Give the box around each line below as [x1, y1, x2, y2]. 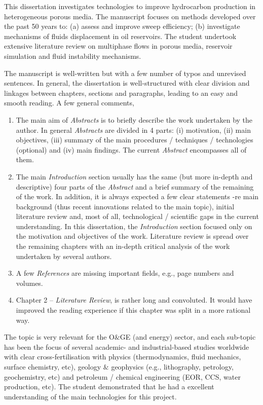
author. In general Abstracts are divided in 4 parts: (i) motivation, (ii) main [16, 124, 251, 135]
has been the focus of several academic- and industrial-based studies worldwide [4, 341, 249, 352]
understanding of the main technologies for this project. [4, 391, 177, 401]
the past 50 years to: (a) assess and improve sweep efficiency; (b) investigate [4, 21, 240, 31]
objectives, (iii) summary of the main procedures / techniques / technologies [16, 134, 253, 145]
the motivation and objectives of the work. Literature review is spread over [16, 231, 249, 241]
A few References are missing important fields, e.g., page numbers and [16, 268, 234, 278]
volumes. [16, 277, 43, 288]
